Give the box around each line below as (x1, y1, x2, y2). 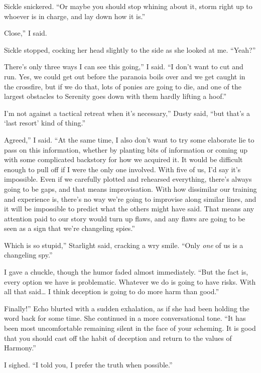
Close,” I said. (4, 28, 47, 38)
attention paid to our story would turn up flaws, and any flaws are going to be (4, 213, 245, 223)
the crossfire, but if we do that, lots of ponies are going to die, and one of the (4, 81, 241, 91)
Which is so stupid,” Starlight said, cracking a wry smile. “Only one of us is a (4, 239, 243, 250)
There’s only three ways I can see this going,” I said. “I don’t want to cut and (4, 61, 243, 72)
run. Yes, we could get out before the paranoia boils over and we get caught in (4, 71, 245, 81)
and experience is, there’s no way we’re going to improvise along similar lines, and (4, 193, 256, 204)
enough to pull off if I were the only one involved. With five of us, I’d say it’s (4, 164, 241, 174)
